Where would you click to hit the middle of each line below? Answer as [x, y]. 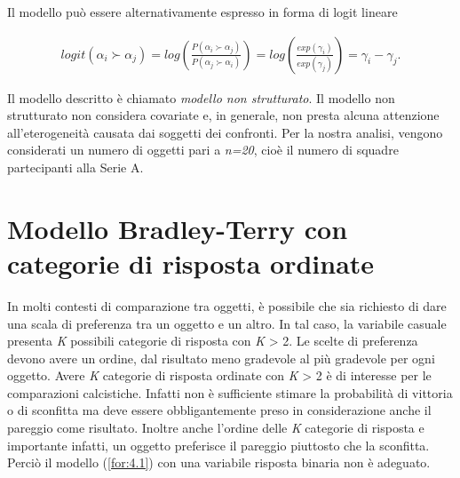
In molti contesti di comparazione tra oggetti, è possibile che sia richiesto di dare [227, 305]
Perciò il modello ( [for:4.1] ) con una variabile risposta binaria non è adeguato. [219, 462]
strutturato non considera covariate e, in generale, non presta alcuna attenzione [223, 115]
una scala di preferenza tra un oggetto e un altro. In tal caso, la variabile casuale [227, 323]
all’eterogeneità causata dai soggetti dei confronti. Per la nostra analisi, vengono [225, 132]
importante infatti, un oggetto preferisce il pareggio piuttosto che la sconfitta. [218, 445]
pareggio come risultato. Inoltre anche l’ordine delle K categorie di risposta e [216, 428]
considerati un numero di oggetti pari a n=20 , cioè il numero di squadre [203, 150]
